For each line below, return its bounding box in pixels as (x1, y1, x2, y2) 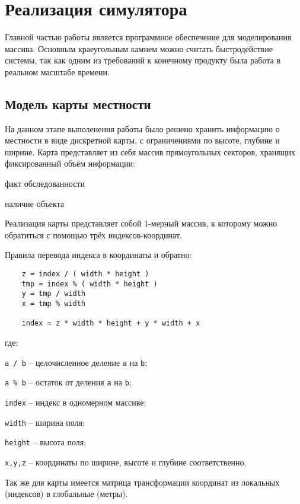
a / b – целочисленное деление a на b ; (5, 356, 148, 368)
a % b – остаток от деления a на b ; (5, 376, 132, 388)
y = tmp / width (21, 289, 86, 298)
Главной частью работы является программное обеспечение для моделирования (5, 31, 292, 43)
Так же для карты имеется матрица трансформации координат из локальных (5, 476, 280, 488)
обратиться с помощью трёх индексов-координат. (5, 228, 182, 241)
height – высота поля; (5, 436, 87, 448)
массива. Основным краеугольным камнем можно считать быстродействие (5, 42, 273, 55)
